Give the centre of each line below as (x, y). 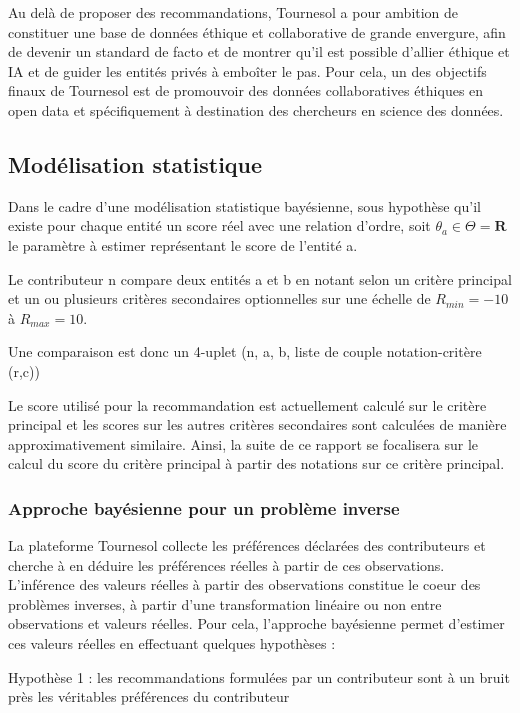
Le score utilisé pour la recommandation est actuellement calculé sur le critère (247, 404)
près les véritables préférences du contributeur (149, 696)
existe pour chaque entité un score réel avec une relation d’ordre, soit (219, 225)
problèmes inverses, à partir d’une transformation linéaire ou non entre (225, 603)
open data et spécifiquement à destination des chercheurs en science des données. (256, 109)
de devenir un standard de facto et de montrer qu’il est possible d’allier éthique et (259, 51)
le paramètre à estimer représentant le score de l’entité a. (183, 244)
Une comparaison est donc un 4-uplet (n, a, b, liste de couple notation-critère (245, 351)
